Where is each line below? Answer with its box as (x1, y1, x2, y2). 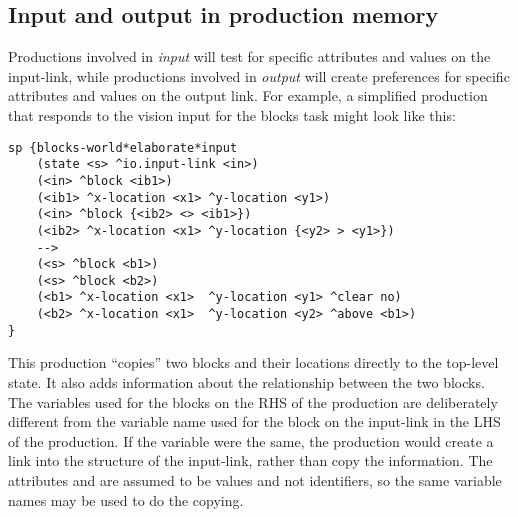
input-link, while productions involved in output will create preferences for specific (8, 65, 510, 86)
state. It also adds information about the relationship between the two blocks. (8, 372, 485, 393)
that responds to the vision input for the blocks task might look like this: (8, 104, 456, 125)
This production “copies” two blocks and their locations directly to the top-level (8, 352, 499, 373)
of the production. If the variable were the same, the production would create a (8, 430, 494, 451)
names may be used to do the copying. (8, 489, 244, 510)
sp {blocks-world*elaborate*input (8, 140, 238, 155)
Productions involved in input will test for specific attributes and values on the (8, 46, 491, 67)
